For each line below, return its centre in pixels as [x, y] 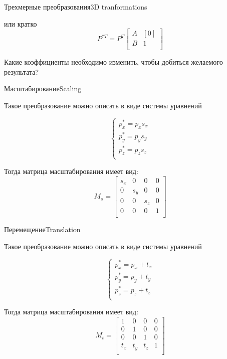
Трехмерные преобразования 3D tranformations [76, 7]
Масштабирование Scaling [43, 88]
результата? [22, 71]
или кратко [21, 23]
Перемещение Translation [42, 229]
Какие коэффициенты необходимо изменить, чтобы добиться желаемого [113, 62]
